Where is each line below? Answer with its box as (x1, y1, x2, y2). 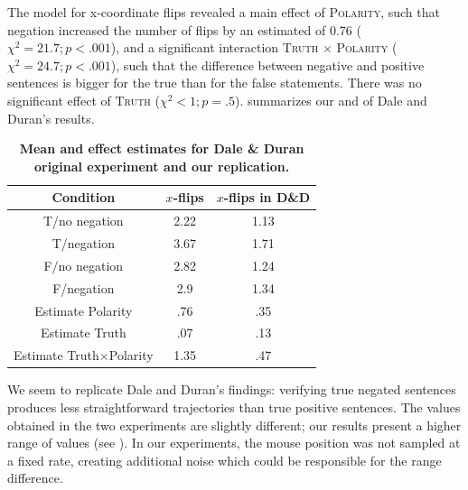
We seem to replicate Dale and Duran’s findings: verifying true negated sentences (7, 380, 456, 399)
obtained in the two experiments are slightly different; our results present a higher (7, 415, 462, 434)
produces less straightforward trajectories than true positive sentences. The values (7, 397, 461, 416)
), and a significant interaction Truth (110, 38, 319, 57)
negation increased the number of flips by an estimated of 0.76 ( (7, 20, 361, 39)
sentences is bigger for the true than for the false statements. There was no (7, 73, 422, 92)
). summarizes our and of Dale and (234, 90, 427, 109)
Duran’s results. (7, 108, 95, 127)
